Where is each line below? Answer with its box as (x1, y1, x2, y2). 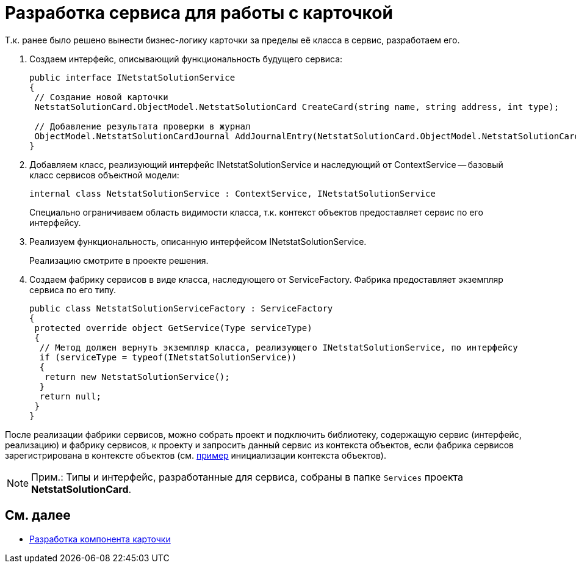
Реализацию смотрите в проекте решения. (29, 255, 209, 266)
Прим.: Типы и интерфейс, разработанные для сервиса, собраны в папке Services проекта (31, 470, 463, 483)
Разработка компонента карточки (29, 533, 171, 544)
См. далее (5, 508, 71, 523)
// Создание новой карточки (34, 92, 168, 102)
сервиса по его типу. (29, 284, 117, 295)
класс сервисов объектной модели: (29, 169, 179, 180)
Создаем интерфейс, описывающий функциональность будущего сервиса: (29, 53, 343, 64)
